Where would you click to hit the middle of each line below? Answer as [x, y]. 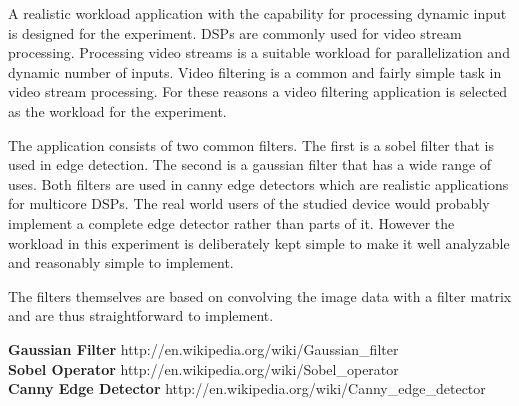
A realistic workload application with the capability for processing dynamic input [257, 13]
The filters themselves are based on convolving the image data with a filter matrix [260, 295]
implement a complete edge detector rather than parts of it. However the [231, 222]
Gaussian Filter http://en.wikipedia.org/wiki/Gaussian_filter [203, 348]
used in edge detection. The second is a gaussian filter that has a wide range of [250, 164]
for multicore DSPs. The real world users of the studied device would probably [249, 203]
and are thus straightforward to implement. [141, 315]
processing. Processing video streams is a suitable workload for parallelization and [259, 52]
